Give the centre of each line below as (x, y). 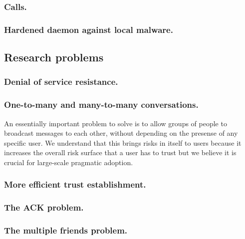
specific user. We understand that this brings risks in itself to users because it (123, 142)
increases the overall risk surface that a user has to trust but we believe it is (120, 152)
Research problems (54, 57)
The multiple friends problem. (66, 230)
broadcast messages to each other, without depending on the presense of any (121, 133)
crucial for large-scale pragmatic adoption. (69, 162)
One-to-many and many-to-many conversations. (101, 105)
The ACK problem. (44, 207)
